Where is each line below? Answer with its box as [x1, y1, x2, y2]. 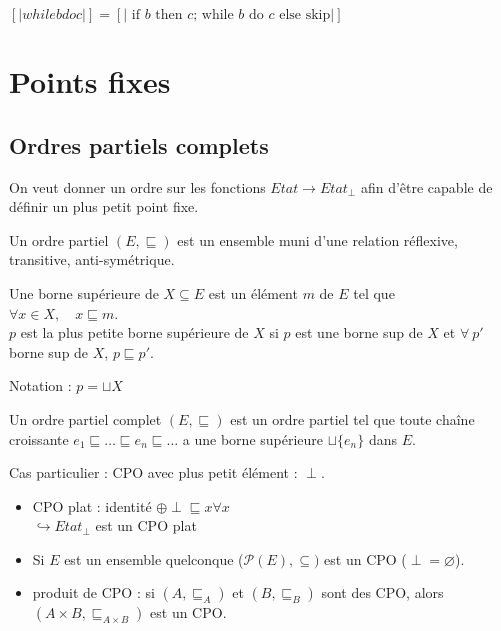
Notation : [9, 375, 72, 396]
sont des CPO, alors [321, 582, 444, 603]
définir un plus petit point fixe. [9, 196, 199, 217]
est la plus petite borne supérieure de [20, 322, 249, 343]
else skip [279, 8, 331, 22]
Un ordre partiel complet [9, 408, 162, 429]
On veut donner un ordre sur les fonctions [9, 176, 266, 197]
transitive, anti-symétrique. [9, 249, 175, 270]
